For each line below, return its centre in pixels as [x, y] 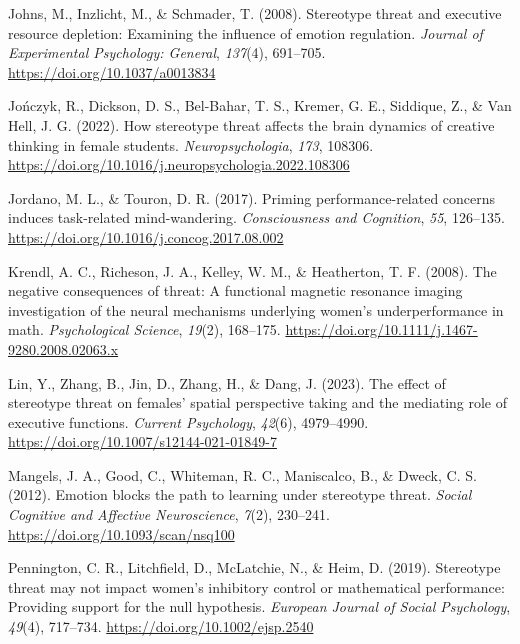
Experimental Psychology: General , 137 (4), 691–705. [167, 52]
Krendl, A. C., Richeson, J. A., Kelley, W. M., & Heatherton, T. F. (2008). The [252, 270]
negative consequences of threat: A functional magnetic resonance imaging [235, 290]
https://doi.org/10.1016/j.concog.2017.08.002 [146, 236]
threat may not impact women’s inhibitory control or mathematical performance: [256, 586]
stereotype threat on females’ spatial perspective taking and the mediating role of [258, 402]
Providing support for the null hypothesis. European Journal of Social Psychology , [259, 606]
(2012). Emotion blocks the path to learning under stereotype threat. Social [240, 494]
